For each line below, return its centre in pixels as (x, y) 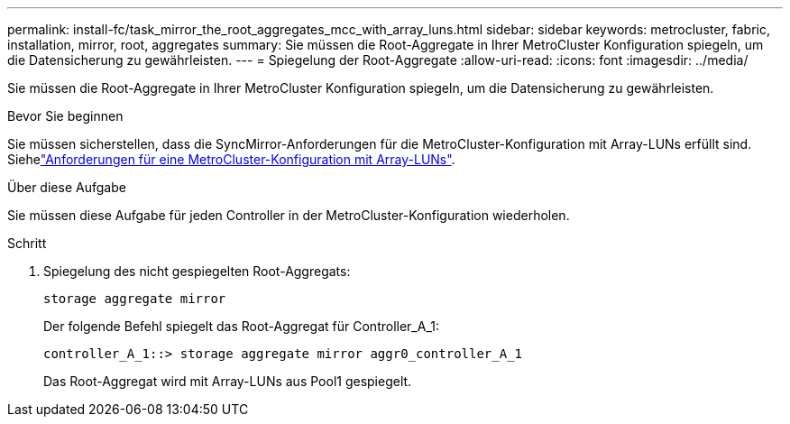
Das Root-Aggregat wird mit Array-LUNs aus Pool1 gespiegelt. (228, 381)
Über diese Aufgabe (67, 187)
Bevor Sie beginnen (65, 116)
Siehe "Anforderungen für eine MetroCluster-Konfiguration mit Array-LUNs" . (231, 159)
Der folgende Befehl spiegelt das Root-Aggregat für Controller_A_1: (242, 326)
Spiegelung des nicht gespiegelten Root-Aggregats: (197, 271)
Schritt (27, 243)
